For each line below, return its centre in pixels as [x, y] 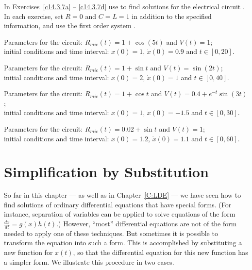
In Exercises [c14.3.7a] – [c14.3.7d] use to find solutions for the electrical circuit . [124, 6]
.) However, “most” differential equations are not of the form [147, 224]
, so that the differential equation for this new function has [160, 252]
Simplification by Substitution [106, 172]
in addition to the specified [172, 16]
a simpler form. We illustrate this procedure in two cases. [89, 262]
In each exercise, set [34, 16]
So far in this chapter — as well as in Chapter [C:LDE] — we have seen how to [123, 195]
